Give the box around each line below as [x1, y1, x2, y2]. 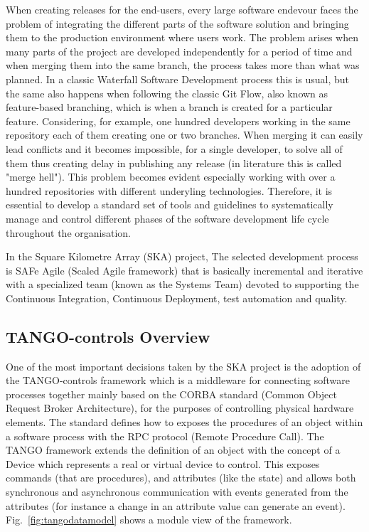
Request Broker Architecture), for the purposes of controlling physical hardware [6, 400, 354, 415]
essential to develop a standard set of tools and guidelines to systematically [6, 197, 333, 212]
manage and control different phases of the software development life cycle [6, 211, 329, 225]
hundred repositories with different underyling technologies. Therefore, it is [6, 183, 333, 198]
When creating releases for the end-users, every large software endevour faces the [6, 2, 358, 16]
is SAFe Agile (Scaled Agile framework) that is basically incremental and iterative [6, 262, 363, 277]
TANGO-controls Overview [6, 325, 210, 347]
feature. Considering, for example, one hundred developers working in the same [6, 113, 351, 128]
